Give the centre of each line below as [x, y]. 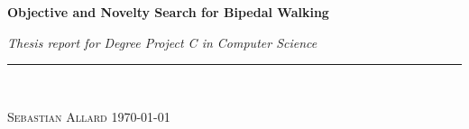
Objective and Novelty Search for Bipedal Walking [168, 12]
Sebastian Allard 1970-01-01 [89, 116]
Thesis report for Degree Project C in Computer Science [162, 42]
